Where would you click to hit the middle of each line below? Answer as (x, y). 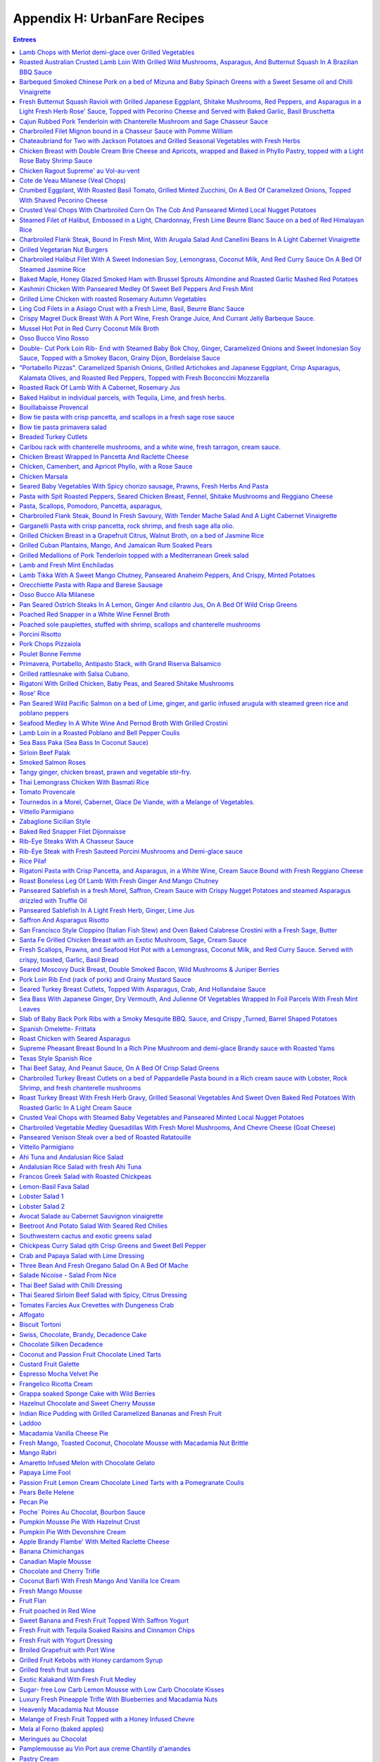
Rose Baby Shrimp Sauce (56, 161)
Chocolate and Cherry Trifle (59, 1571)
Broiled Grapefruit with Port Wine (67, 1650)
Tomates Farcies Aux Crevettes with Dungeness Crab (97, 1305)
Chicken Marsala (44, 476)
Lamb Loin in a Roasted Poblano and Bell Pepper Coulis (100, 732)
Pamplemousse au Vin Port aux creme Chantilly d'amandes (105, 1749)
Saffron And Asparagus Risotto (64, 920)
